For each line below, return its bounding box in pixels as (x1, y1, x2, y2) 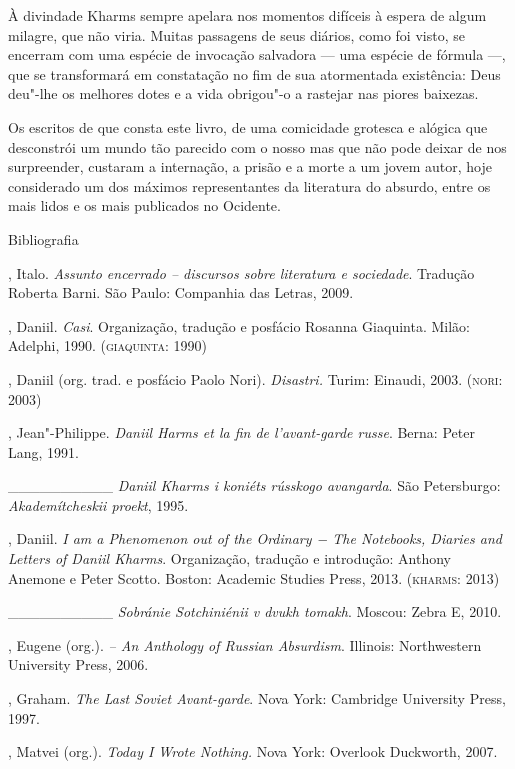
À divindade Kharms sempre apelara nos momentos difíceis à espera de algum (8, 5, 487, 25)
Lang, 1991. (8, 441, 79, 462)
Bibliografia (8, 228, 79, 249)
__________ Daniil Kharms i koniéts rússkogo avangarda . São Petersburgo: (8, 475, 501, 496)
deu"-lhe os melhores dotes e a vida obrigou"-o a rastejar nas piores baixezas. (8, 83, 479, 104)
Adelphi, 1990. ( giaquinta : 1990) (8, 335, 207, 356)
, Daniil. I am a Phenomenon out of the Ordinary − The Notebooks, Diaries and (8, 528, 502, 549)
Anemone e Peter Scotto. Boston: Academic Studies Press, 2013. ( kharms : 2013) (8, 567, 500, 588)
